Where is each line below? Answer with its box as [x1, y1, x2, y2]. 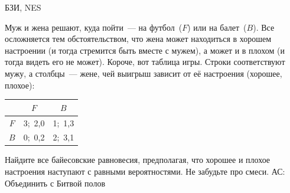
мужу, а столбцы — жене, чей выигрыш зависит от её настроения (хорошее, [5, 67, 282, 79]
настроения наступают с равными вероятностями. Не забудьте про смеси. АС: [5, 165, 285, 178]
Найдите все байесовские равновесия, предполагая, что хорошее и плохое [5, 153, 271, 166]
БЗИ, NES [5, 1, 41, 13]
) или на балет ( [187, 21, 247, 33]
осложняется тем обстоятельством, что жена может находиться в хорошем [5, 32, 272, 45]
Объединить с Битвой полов [5, 176, 106, 189]
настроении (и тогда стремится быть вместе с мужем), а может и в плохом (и [5, 44, 285, 56]
